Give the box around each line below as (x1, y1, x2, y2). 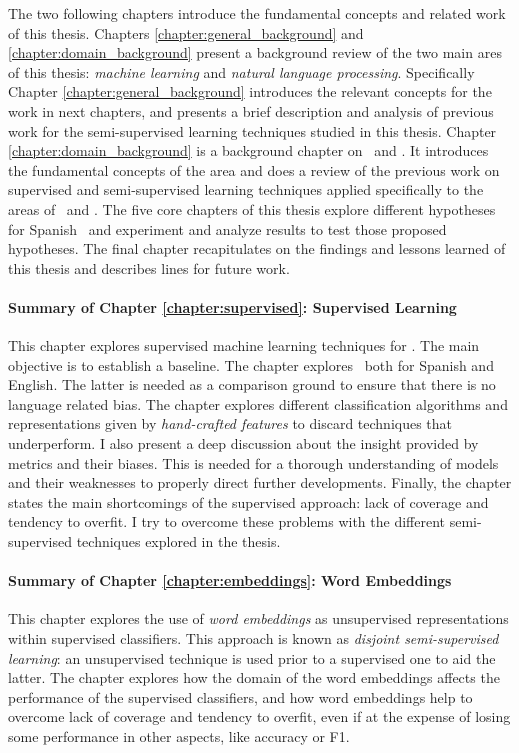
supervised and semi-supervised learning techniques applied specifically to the (8, 179, 484, 200)
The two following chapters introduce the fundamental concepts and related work (8, 3, 506, 23)
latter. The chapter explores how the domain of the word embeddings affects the (8, 667, 500, 688)
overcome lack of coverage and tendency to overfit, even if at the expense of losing (8, 706, 511, 727)
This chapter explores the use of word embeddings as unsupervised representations (8, 608, 509, 629)
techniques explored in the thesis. (76, 531, 281, 552)
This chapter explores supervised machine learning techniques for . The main (8, 335, 480, 356)
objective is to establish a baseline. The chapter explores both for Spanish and (8, 354, 494, 375)
